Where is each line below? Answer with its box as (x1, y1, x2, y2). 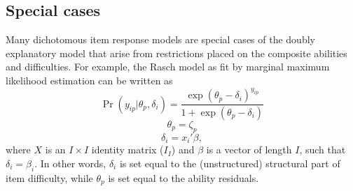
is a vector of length (206, 142, 292, 157)
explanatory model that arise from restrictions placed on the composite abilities (6, 45, 347, 60)
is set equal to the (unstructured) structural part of (119, 155, 340, 170)
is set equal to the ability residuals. (108, 170, 259, 185)
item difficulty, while (6, 170, 93, 185)
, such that (299, 142, 346, 157)
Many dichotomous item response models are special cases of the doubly (6, 32, 315, 47)
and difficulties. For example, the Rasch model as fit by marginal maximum (6, 59, 330, 74)
